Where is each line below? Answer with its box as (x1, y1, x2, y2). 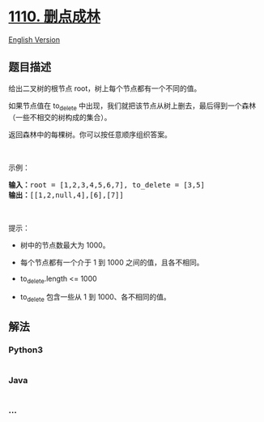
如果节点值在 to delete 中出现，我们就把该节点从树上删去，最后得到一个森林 (8, 101, 257, 112)
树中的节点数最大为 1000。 (19, 240, 110, 250)
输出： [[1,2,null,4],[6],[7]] (8, 190, 124, 200)
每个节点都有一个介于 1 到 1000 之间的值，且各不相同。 (19, 257, 204, 267)
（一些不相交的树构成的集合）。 (8, 112, 112, 122)
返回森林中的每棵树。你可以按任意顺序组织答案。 (8, 129, 172, 139)
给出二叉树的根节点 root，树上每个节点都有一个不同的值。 (8, 83, 202, 93)
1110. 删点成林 (8, 7, 101, 26)
